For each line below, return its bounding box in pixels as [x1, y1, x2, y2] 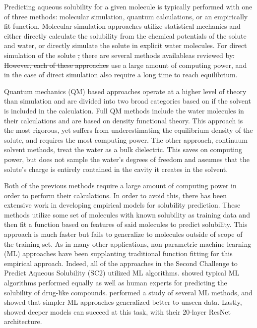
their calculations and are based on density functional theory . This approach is [4, 115, 243, 125]
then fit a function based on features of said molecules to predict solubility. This [4, 219, 248, 229]
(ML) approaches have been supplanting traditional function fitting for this [4, 248, 233, 259]
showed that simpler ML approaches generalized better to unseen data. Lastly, [4, 297, 242, 307]
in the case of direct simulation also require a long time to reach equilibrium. [4, 69, 238, 80]
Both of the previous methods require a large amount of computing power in [4, 180, 237, 191]
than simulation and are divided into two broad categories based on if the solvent [4, 96, 251, 106]
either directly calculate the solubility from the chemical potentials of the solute [4, 30, 247, 41]
